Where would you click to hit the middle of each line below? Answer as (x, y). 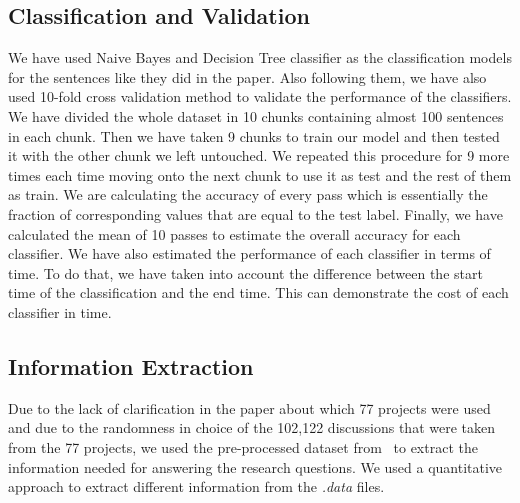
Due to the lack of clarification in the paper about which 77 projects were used (249, 407)
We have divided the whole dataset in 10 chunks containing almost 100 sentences (256, 115)
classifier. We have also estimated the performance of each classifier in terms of (249, 253)
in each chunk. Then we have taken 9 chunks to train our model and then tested (254, 135)
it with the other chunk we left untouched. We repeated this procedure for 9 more (259, 155)
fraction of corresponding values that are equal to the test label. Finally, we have (255, 213)
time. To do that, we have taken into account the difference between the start (245, 272)
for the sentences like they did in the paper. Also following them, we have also (247, 76)
